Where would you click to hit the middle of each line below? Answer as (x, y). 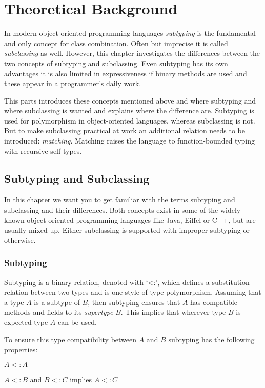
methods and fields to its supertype (59, 312)
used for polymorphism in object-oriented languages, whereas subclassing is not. (130, 120)
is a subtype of (57, 302)
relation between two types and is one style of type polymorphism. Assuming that (133, 292)
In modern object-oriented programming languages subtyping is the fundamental (130, 33)
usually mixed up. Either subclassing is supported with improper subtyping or (127, 230)
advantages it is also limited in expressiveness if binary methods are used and (126, 73)
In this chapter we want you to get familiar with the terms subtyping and (120, 200)
